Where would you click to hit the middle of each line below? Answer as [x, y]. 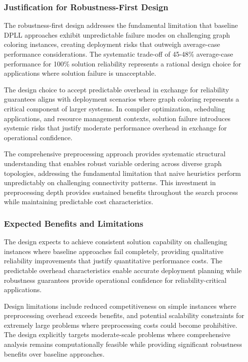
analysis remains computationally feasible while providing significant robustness [123, 344]
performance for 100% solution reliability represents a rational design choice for [123, 63]
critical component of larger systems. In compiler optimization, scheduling [115, 108]
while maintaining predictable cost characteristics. [79, 202]
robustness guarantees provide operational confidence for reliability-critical [115, 280]
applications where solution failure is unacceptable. [80, 73]
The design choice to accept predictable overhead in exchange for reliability [117, 89]
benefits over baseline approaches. [54, 353]
